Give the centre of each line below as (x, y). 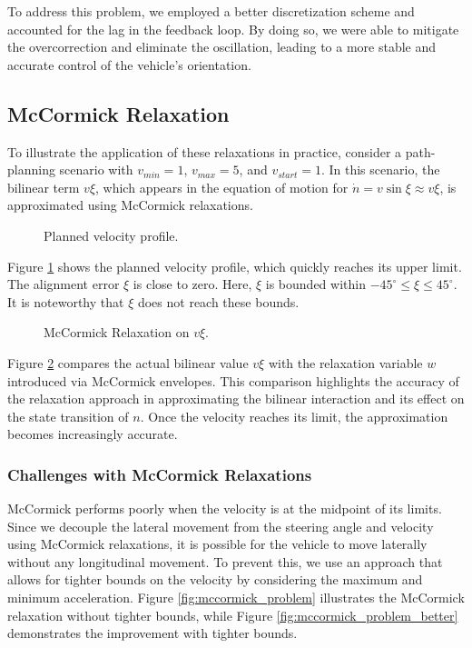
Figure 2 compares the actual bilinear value (128, 362)
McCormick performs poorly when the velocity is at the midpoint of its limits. (225, 508)
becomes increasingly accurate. (93, 434)
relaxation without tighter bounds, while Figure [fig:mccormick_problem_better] (233, 615)
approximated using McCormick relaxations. (130, 205)
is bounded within (315, 284)
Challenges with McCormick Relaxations (160, 474)
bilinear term (44, 187)
